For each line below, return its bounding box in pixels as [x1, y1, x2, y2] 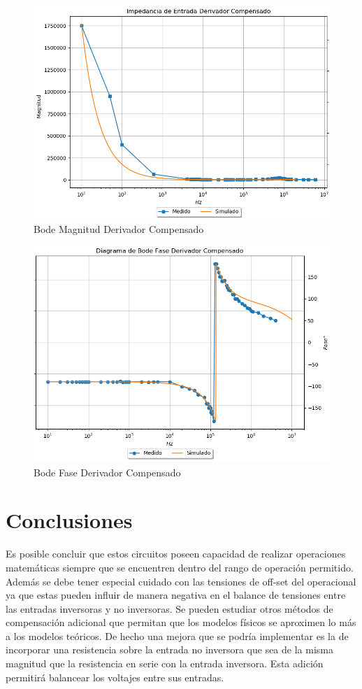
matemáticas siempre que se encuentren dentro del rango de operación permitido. [6, 560, 354, 574]
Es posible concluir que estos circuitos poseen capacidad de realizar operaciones [6, 546, 346, 561]
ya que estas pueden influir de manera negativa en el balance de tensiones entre [6, 588, 346, 602]
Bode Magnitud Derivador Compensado [34, 222, 204, 236]
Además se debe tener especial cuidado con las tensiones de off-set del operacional [6, 574, 356, 588]
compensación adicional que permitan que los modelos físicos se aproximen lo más [6, 615, 356, 630]
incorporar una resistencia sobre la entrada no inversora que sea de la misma [6, 642, 333, 657]
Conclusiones [6, 506, 133, 534]
